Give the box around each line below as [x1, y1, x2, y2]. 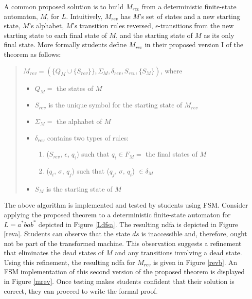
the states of [56, 83, 93, 93]
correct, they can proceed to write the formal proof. [4, 285, 158, 296]
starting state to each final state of [4, 30, 107, 40]
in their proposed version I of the [144, 39, 243, 50]
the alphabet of [56, 116, 102, 126]
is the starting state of [46, 183, 113, 193]
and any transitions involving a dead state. [115, 247, 242, 258]
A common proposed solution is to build [4, 1, 124, 11]
